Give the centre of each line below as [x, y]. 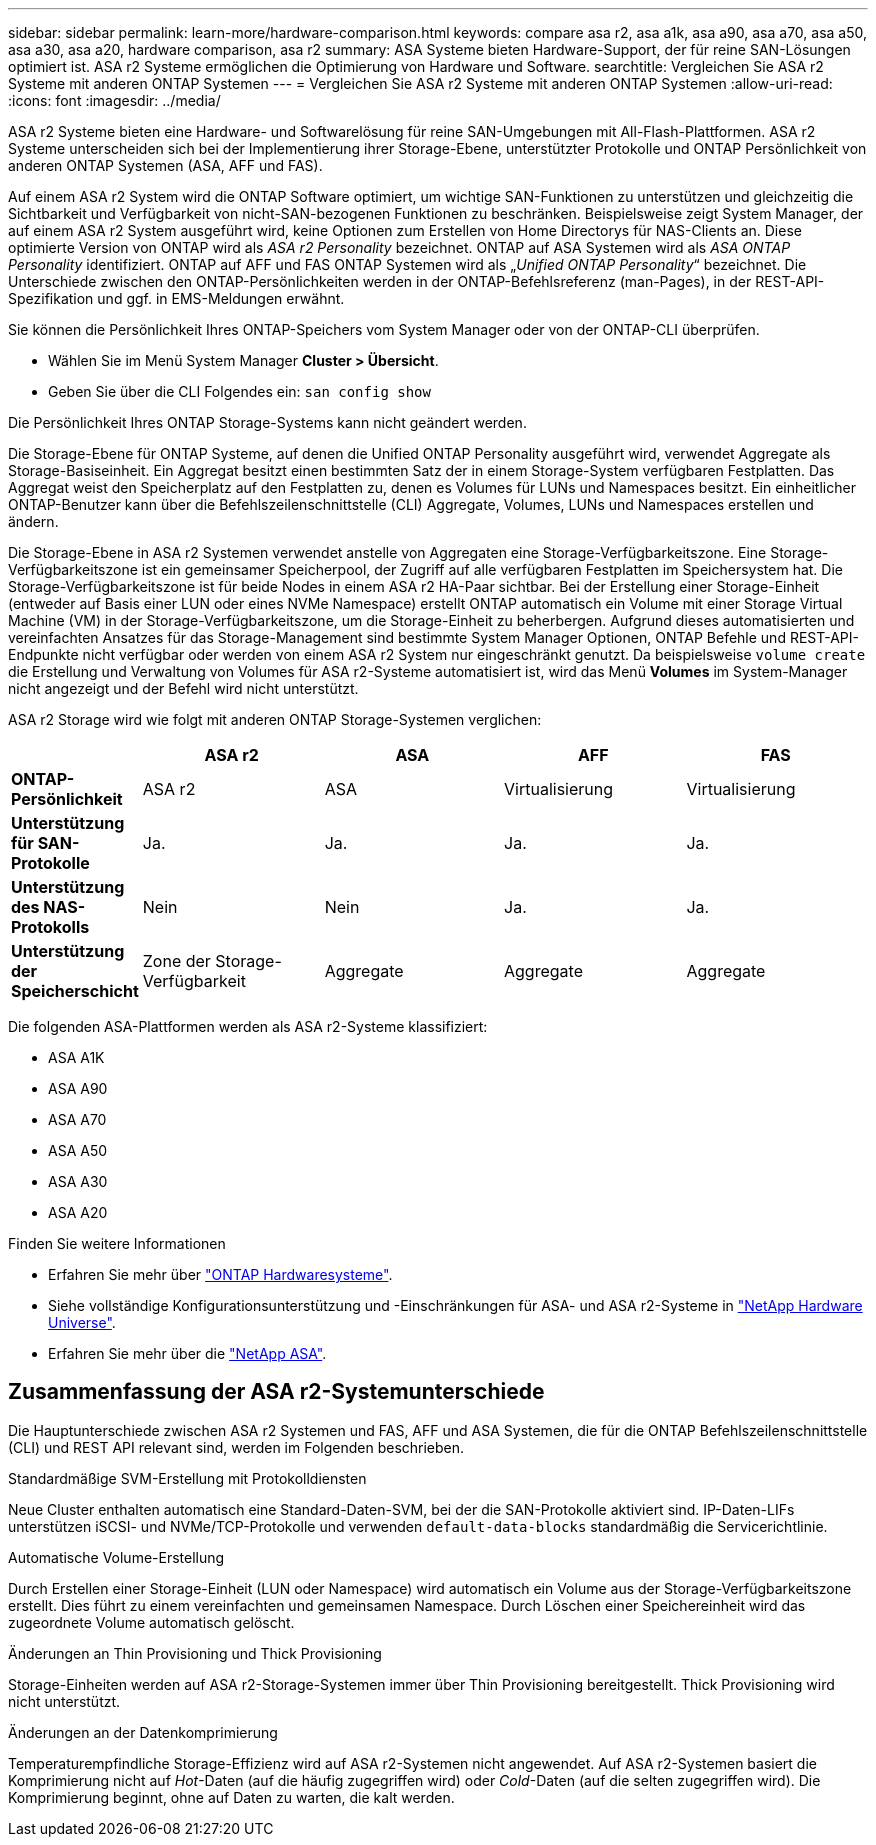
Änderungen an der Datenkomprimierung [143, 1732]
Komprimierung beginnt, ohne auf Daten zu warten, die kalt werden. [231, 1797]
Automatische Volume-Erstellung [116, 1557]
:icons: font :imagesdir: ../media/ [114, 100]
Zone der [176, 961]
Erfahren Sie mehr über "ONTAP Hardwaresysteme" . [220, 1274]
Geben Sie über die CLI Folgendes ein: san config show [239, 391]
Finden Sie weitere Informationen [117, 1243]
